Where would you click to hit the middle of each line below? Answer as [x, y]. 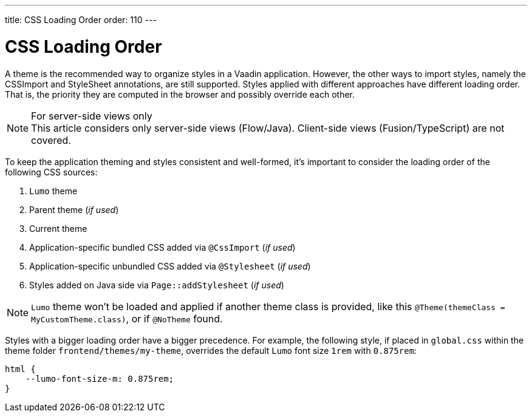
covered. [51, 140]
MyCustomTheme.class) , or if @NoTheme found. [127, 318]
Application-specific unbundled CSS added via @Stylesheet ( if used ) [170, 266]
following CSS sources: [51, 172]
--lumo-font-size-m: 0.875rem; [100, 378]
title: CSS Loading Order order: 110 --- [81, 20]
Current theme [58, 228]
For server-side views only [92, 116]
